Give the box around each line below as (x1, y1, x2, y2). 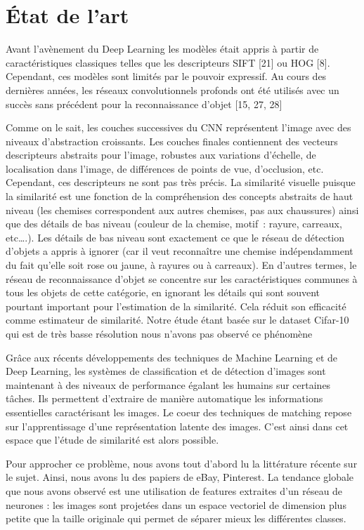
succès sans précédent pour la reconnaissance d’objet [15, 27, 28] (6, 96, 282, 111)
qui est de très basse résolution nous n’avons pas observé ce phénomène (6, 326, 313, 340)
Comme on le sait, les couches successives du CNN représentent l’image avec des (6, 120, 351, 135)
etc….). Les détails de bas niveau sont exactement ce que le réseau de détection (6, 230, 345, 244)
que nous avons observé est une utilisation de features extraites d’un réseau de (6, 483, 343, 498)
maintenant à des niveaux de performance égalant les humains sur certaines (6, 377, 331, 392)
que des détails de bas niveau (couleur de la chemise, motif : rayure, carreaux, (6, 216, 342, 231)
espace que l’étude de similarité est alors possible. (6, 432, 219, 447)
